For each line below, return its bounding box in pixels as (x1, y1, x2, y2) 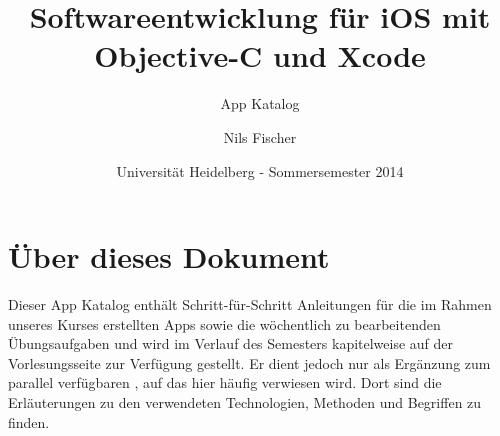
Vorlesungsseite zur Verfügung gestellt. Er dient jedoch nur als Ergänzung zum (8, 352, 491, 373)
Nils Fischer (223, 126, 297, 147)
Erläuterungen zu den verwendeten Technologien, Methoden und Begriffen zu (8, 392, 482, 412)
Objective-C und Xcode (94, 35, 426, 76)
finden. (8, 411, 50, 432)
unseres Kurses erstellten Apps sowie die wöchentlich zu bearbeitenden (8, 313, 441, 334)
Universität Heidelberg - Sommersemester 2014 (116, 160, 404, 181)
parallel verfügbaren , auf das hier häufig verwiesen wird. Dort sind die (8, 372, 442, 393)
